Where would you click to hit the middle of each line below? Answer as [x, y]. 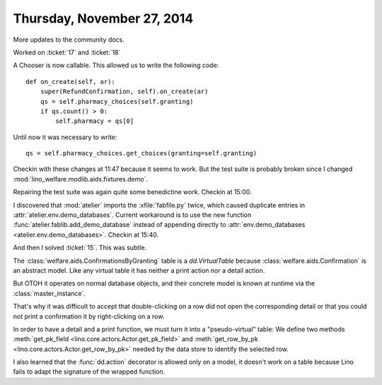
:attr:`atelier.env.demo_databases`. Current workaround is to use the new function [132, 215]
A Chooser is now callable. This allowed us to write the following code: [116, 65]
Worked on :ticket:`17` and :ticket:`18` [67, 52]
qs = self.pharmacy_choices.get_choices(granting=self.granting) [141, 153]
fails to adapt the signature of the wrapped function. [89, 372]
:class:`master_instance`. [50, 293]
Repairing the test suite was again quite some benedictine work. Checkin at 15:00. [132, 192]
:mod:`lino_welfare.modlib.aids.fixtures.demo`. [81, 179]
